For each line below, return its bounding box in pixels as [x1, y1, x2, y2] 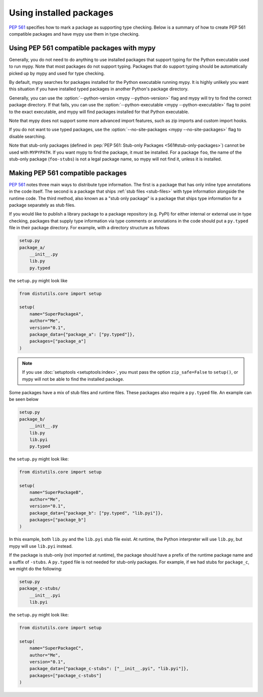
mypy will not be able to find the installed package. [22, 376, 124, 382]
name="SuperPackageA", [29, 311, 84, 317]
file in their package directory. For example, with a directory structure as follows [9, 225, 170, 231]
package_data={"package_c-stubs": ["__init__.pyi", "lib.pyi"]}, [29, 666, 189, 672]
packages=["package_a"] [29, 339, 86, 344]
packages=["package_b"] [29, 517, 86, 522]
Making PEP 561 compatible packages [9, 169, 127, 177]
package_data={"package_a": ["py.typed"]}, [29, 332, 135, 338]
